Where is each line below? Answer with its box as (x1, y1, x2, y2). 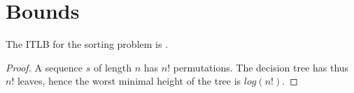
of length (93, 60, 132, 74)
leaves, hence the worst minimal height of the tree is (17, 74, 241, 88)
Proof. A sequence (6, 60, 83, 74)
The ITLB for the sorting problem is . (6, 37, 169, 51)
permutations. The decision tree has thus (173, 60, 349, 74)
